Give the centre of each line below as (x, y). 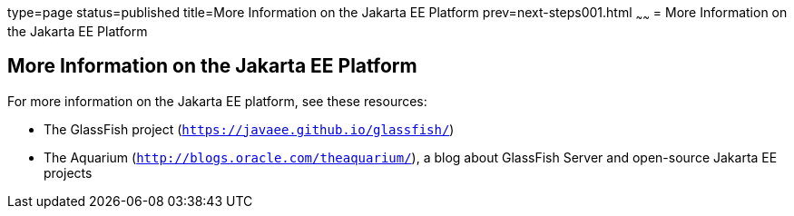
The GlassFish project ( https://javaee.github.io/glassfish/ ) (249, 129)
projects (68, 172)
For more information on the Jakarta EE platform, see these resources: (217, 101)
